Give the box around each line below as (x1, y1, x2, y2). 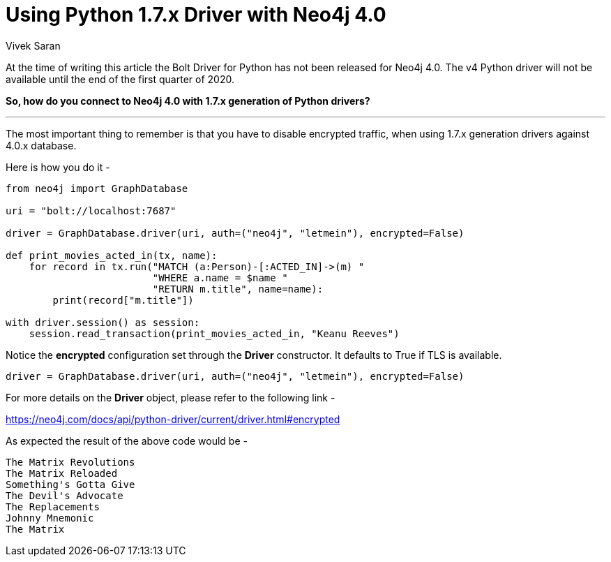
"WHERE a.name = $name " (152, 272, 288, 283)
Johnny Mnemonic (6, 512, 94, 524)
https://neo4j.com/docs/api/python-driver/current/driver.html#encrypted (6, 413, 340, 425)
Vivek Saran (6, 39, 61, 52)
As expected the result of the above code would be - (6, 434, 248, 447)
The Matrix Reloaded (6, 467, 118, 479)
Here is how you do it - (6, 161, 110, 173)
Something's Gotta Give (6, 478, 135, 490)
